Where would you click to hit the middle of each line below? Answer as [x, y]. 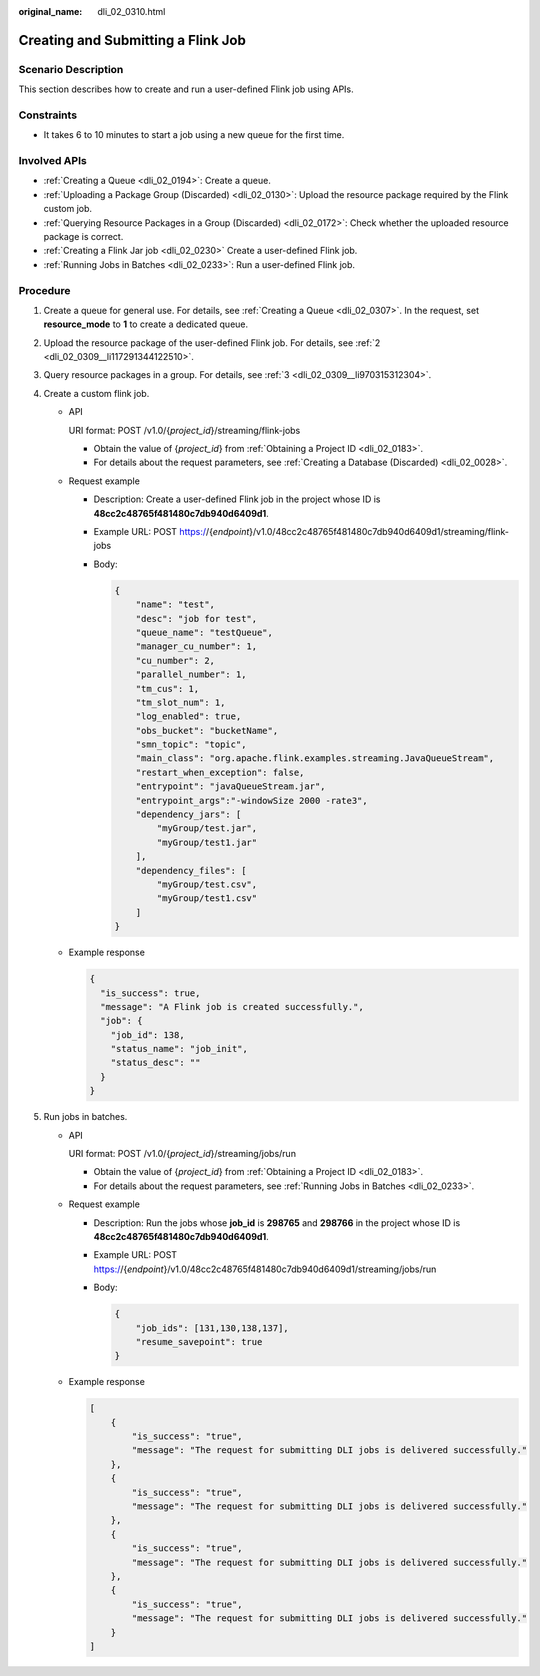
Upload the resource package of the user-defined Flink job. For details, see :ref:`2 [212, 342]
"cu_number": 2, [175, 660]
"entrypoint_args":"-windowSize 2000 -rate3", [252, 800]
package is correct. [83, 236]
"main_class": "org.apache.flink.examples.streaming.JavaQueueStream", [315, 758]
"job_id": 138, [147, 1034]
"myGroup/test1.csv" [207, 898]
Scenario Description [71, 69]
